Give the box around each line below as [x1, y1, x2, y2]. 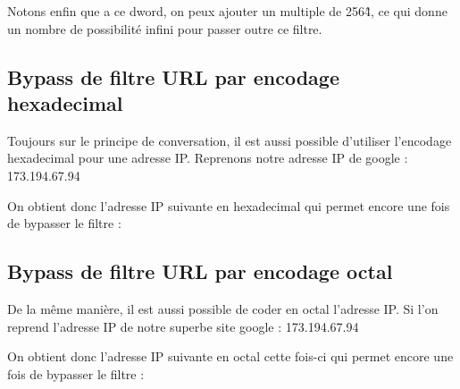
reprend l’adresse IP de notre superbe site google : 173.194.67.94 [7, 317, 359, 335]
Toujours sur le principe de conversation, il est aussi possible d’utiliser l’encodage [7, 131, 452, 149]
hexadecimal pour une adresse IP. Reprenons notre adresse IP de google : [7, 148, 408, 167]
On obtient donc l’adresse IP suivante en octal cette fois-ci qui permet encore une [7, 347, 454, 366]
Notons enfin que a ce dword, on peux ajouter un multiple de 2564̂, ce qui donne [7, 2, 447, 20]
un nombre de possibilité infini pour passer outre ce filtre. [7, 19, 322, 38]
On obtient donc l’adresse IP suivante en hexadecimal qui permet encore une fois [7, 196, 450, 215]
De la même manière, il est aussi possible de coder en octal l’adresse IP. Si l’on [7, 299, 439, 317]
